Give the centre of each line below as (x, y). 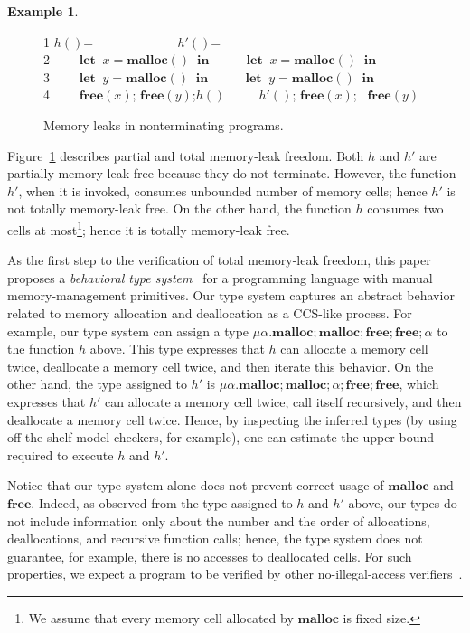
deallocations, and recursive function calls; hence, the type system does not (215, 539)
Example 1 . (43, 11)
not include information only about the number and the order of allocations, (219, 520)
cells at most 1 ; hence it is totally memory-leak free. (149, 228)
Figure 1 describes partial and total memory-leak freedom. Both (186, 155)
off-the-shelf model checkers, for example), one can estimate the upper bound (221, 437)
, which (419, 384)
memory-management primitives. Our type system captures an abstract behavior (231, 295)
